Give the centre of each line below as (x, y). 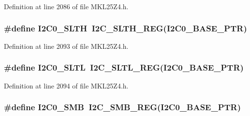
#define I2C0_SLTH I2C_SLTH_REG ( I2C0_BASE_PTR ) (125, 28)
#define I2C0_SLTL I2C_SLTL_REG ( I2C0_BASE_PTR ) (124, 67)
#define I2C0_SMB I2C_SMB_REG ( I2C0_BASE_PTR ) (123, 107)
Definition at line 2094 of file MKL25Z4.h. (66, 85)
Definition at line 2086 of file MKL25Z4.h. (66, 6)
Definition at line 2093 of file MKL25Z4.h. (66, 46)
